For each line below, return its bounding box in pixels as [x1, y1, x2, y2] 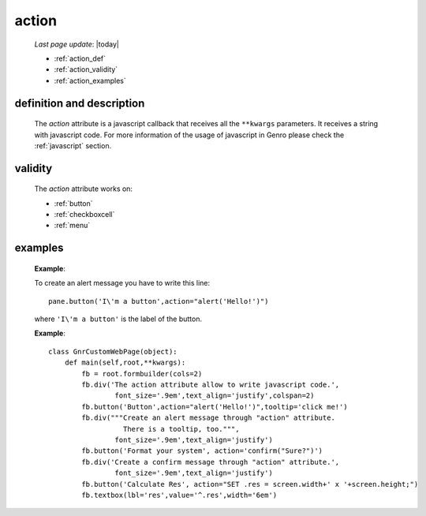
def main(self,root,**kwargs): [64, 358, 186, 367]
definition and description [14, 96, 145, 110]
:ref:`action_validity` [54, 65, 118, 74]
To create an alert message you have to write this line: [34, 279, 211, 288]
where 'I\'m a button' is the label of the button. [34, 314, 203, 323]
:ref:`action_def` [54, 54, 106, 63]
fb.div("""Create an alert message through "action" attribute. [81, 413, 335, 422]
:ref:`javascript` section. [34, 140, 112, 150]
